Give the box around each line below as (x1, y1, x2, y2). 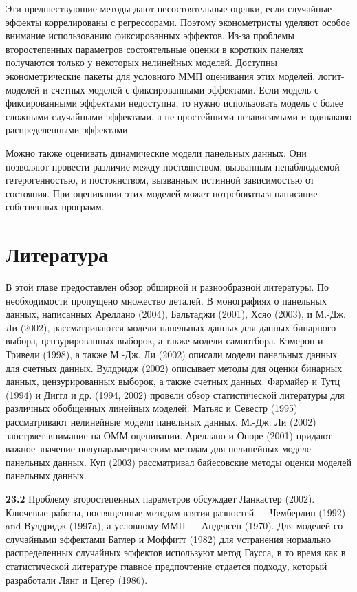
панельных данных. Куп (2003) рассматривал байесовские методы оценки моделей (6, 454, 352, 469)
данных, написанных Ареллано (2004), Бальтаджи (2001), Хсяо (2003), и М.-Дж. (6, 307, 346, 321)
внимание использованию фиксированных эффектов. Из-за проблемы (6, 28, 294, 43)
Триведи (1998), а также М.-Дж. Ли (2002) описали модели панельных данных (6, 347, 338, 361)
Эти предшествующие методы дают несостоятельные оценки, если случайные (6, 1, 332, 15)
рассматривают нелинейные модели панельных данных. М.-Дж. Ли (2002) (6, 414, 316, 428)
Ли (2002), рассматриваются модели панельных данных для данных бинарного (6, 320, 336, 334)
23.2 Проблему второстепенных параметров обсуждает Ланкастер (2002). (6, 491, 315, 505)
